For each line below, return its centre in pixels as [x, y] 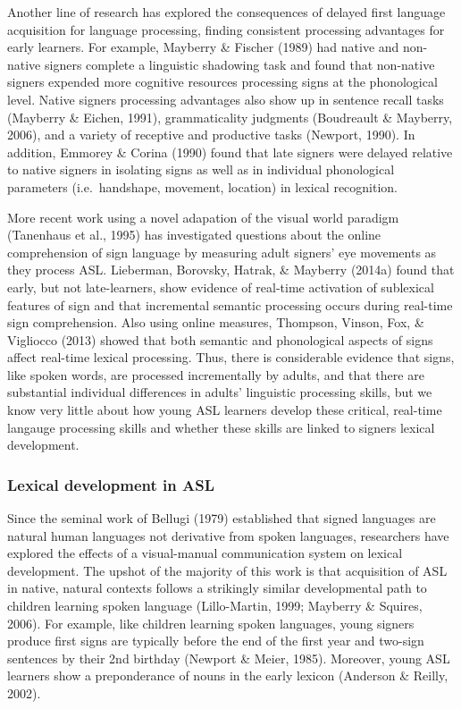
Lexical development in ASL [111, 484]
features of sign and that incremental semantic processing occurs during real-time [230, 304]
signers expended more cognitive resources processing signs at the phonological [222, 82]
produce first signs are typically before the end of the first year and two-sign [216, 641]
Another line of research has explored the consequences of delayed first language [226, 12]
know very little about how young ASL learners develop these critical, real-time [225, 410]
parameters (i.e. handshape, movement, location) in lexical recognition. [203, 186]
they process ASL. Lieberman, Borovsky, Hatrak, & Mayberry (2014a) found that [231, 270]
